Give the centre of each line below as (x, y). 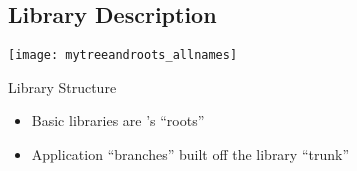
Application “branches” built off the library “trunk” (190, 154)
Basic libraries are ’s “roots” (118, 120)
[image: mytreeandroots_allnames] (123, 55)
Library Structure (62, 86)
